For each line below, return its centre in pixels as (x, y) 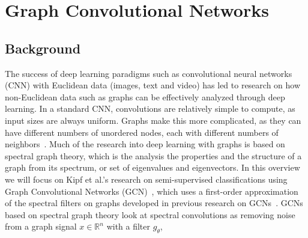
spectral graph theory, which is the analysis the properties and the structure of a (153, 155)
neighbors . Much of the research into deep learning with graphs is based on (145, 144)
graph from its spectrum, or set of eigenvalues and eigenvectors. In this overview (152, 167)
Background (43, 48)
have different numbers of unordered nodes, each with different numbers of (142, 132)
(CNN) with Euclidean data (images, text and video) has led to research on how (153, 85)
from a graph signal (41, 226)
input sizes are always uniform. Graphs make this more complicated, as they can (153, 120)
